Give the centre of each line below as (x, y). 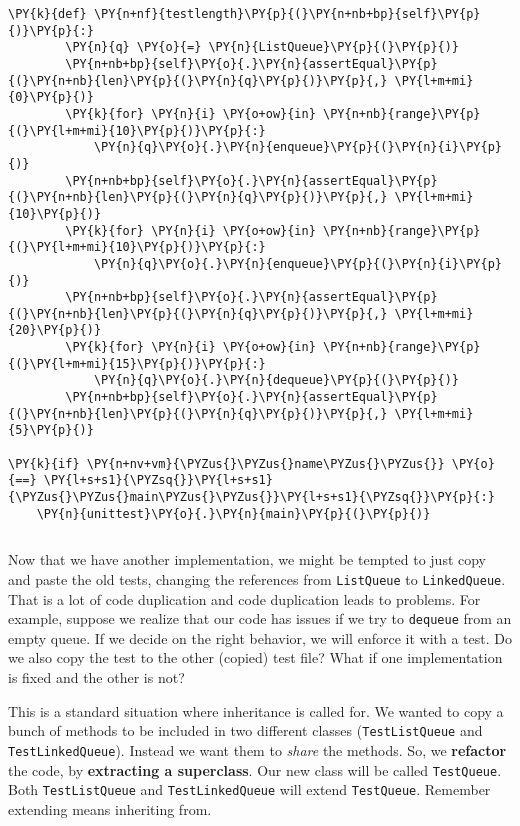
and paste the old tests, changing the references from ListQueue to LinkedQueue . (257, 578)
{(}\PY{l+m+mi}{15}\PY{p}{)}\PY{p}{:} (137, 363)
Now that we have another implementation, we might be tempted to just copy (247, 559)
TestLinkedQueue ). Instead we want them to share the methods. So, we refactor (257, 749)
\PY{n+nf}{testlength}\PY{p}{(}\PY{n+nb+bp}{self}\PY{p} (287, 14)
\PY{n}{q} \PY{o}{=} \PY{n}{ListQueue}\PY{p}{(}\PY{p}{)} (262, 47)
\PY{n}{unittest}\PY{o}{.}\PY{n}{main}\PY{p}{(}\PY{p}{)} (233, 513)
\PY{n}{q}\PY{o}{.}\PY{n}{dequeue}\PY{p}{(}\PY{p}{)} (276, 380)
